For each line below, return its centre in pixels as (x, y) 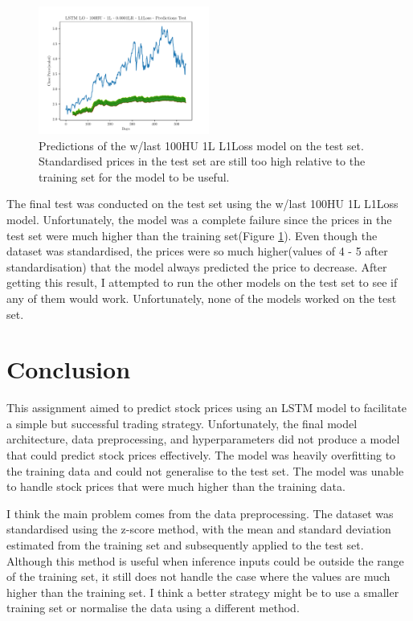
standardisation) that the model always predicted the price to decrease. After (197, 266)
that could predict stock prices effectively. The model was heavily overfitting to (201, 455)
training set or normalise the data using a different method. (153, 608)
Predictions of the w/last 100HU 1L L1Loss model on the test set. (201, 145)
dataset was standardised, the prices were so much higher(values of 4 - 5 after (197, 251)
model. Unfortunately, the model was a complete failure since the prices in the (199, 219)
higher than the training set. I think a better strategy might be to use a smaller (203, 592)
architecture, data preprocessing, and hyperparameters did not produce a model (203, 439)
